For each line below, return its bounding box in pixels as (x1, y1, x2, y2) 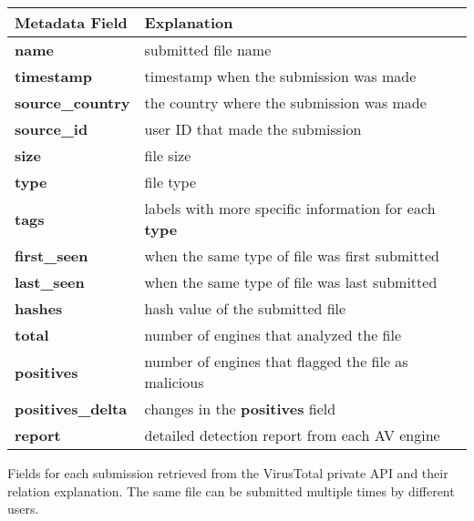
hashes (15, 298, 63, 319)
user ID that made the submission (144, 118, 362, 139)
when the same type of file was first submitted (144, 245, 440, 266)
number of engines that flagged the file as (144, 351, 408, 372)
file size (144, 145, 191, 166)
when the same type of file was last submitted (144, 271, 438, 292)
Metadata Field (15, 12, 128, 33)
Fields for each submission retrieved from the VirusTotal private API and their (7, 464, 448, 482)
